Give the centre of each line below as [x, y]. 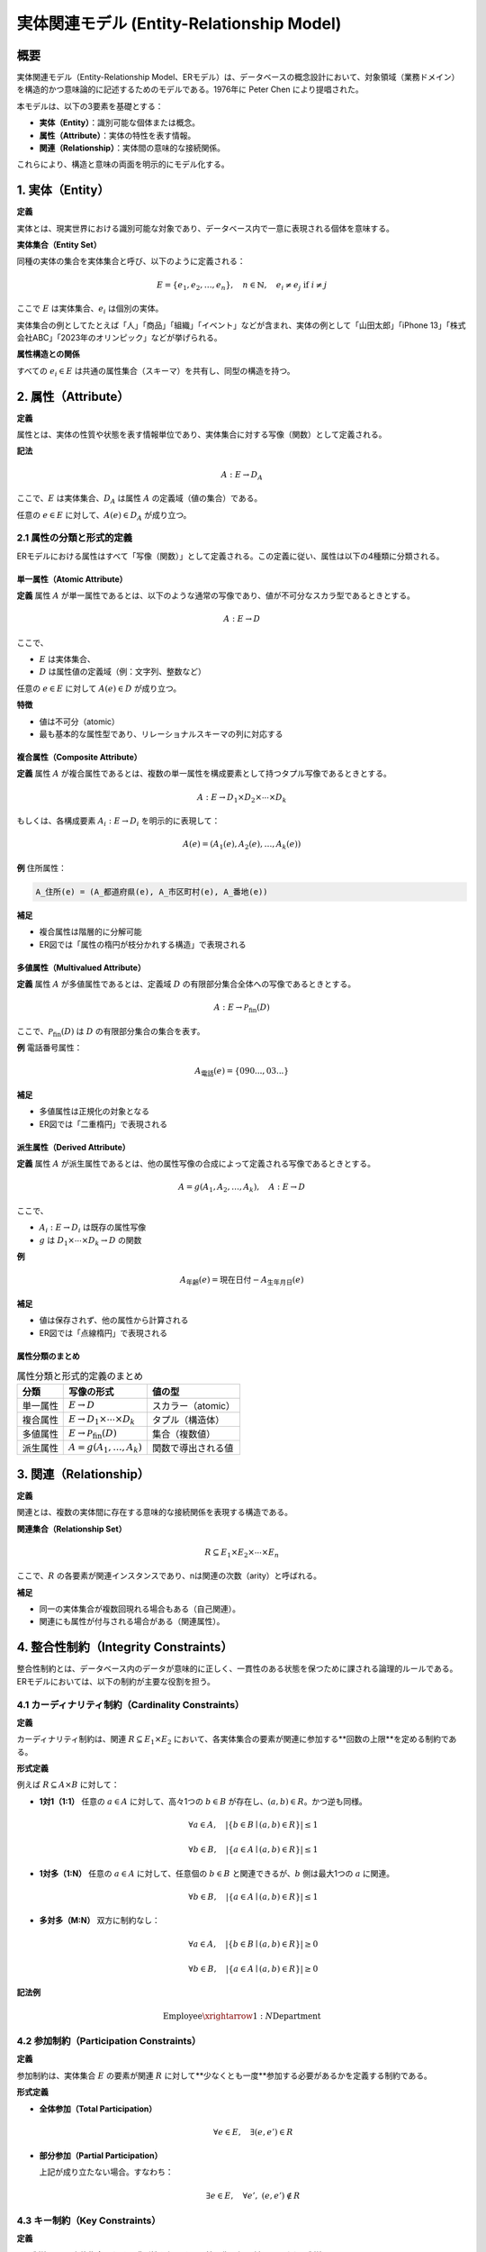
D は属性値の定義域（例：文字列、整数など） [122, 672]
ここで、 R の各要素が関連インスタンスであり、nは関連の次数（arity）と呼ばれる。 [169, 1575]
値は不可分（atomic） [80, 722]
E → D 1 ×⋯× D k [102, 1420]
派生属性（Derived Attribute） [73, 1147]
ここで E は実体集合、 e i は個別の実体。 [90, 309]
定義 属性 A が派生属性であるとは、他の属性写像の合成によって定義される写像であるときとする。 [196, 1164]
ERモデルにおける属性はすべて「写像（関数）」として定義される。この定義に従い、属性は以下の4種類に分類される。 [230, 556]
